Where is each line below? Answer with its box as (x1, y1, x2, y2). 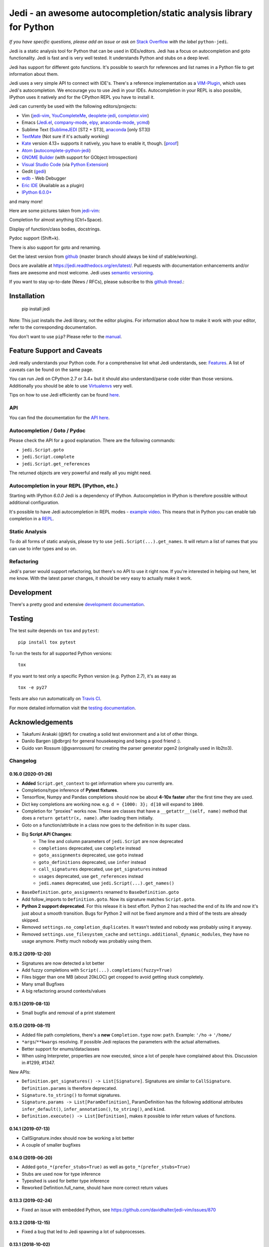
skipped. (21, 917, 40, 923)
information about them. (9, 71, 59, 77)
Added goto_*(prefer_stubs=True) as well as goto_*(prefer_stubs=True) (21, 1164, 191, 1170)
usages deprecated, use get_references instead (38, 873, 144, 879)
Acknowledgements (9, 718, 73, 726)
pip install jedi (21, 306, 50, 312)
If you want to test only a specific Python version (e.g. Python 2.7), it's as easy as (9, 673, 176, 679)
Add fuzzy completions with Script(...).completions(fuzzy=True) (21, 967, 172, 973)
